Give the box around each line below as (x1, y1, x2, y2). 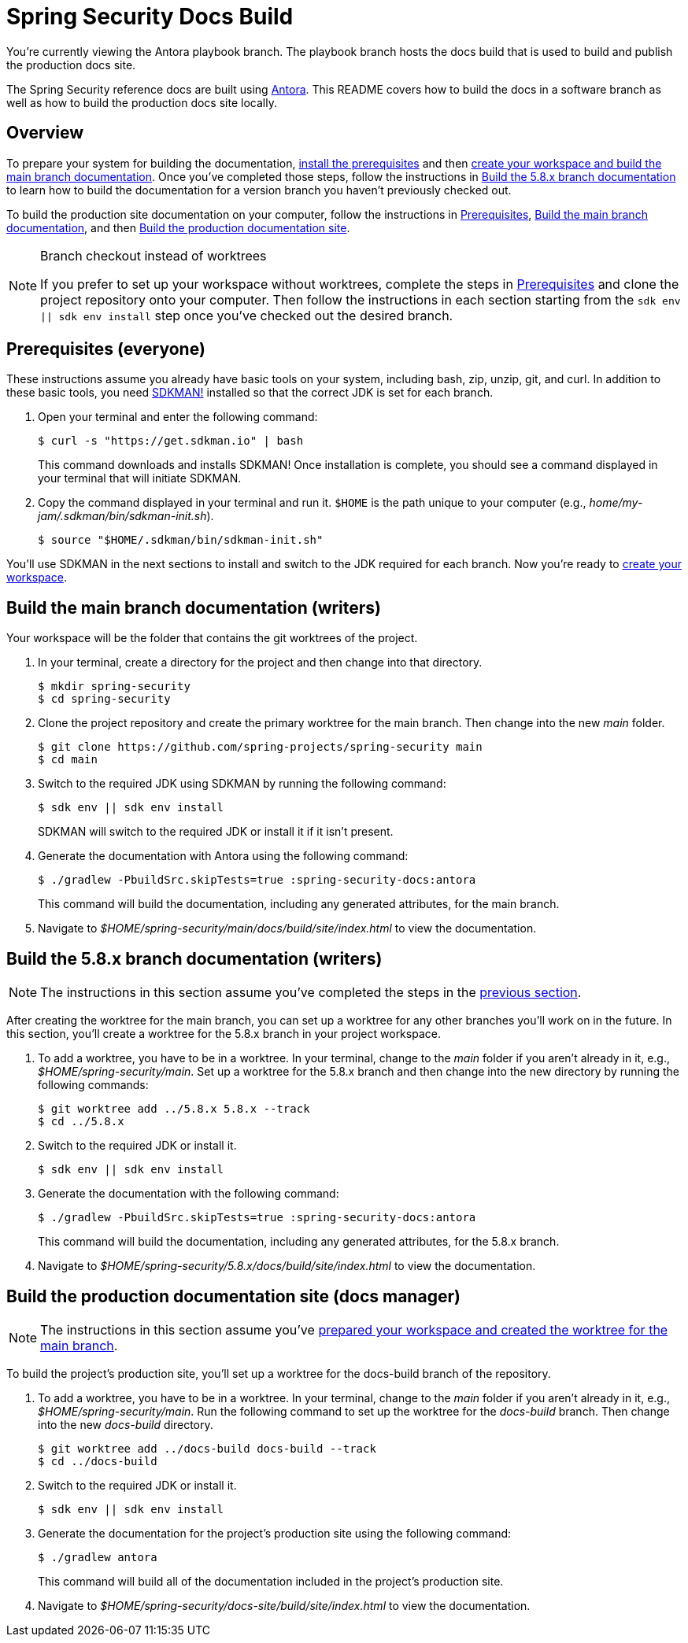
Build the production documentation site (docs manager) (6, 1286, 461, 1306)
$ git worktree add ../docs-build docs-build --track (38, 1442, 376, 1455)
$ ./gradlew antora (38, 1550, 157, 1564)
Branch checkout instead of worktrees (40, 247, 267, 264)
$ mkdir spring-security (38, 680, 190, 693)
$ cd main (38, 753, 98, 766)
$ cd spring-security (38, 692, 171, 706)
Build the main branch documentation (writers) (6, 597, 382, 618)
